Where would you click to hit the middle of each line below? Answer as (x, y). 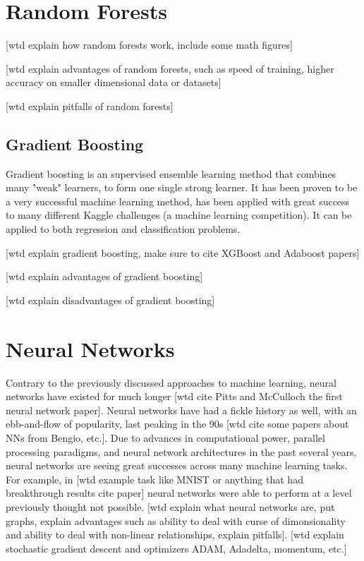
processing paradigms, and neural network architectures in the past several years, (181, 451)
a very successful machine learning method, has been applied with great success (178, 201)
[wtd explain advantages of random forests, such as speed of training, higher (170, 68)
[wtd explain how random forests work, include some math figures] (149, 45)
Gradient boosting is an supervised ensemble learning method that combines (171, 173)
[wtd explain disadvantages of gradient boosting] (110, 300)
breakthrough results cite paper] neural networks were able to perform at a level (179, 493)
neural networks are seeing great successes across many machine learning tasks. (177, 465)
